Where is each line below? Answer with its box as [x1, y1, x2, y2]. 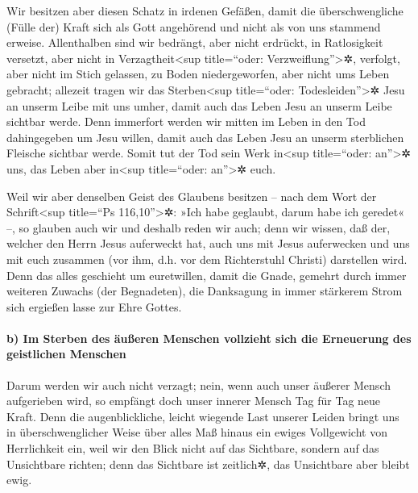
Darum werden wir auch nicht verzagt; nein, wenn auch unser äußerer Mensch [6, 376, 391, 393]
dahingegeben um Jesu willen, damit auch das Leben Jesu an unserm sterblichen [6, 128, 404, 145]
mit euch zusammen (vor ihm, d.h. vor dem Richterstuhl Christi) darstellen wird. [6, 250, 408, 267]
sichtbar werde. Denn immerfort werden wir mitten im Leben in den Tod [6, 113, 366, 130]
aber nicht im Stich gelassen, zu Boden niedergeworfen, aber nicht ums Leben [6, 65, 390, 82]
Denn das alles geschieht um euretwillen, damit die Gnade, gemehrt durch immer [6, 266, 407, 283]
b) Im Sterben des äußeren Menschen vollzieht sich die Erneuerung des [6, 329, 412, 346]
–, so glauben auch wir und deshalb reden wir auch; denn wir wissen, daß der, [6, 219, 391, 236]
